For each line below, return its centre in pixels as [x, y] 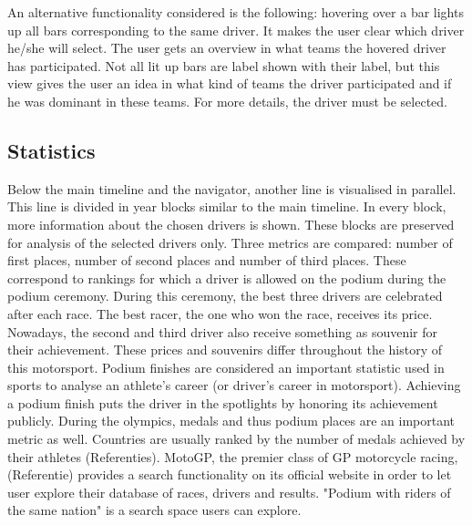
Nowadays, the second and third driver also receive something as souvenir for [223, 331]
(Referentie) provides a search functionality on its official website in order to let [230, 474]
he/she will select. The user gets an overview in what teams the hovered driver [227, 48]
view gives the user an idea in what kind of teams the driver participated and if [230, 83]
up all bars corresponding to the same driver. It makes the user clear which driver [236, 30]
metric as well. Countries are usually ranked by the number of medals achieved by [236, 439]
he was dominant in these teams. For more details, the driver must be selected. [227, 101]
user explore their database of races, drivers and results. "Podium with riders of [229, 492]
